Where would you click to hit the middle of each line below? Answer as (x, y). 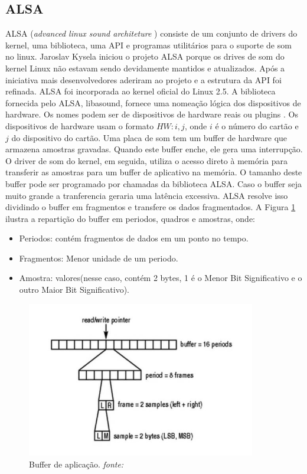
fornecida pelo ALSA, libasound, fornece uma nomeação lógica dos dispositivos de (153, 102)
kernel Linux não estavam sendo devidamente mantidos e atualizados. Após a (145, 68)
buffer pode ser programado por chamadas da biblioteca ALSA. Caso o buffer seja (154, 183)
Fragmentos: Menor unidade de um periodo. (99, 258)
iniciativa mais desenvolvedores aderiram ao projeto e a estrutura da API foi (143, 79)
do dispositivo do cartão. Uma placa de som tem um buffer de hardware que (149, 137)
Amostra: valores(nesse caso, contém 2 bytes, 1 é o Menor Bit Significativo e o (161, 278)
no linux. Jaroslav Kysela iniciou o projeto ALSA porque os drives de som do (145, 56)
